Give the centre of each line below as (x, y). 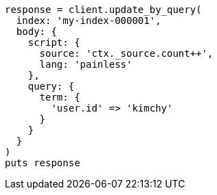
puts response (43, 163)
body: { (36, 31)
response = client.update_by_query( (103, 10)
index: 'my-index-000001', (89, 21)
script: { (54, 42)
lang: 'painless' (86, 64)
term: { (60, 97)
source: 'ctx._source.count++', (126, 53)
